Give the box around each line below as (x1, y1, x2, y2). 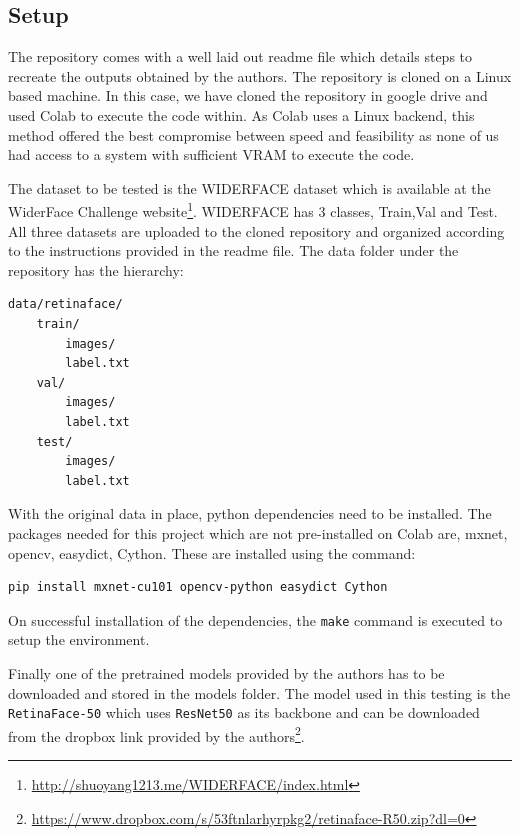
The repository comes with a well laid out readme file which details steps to (8, 46, 473, 67)
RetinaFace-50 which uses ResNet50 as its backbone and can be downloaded (8, 702, 480, 723)
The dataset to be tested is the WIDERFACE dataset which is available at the (8, 177, 491, 198)
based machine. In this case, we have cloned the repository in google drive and (8, 85, 488, 106)
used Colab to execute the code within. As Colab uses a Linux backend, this (8, 104, 475, 125)
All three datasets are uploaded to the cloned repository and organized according (8, 220, 505, 241)
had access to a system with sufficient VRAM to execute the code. (8, 144, 415, 165)
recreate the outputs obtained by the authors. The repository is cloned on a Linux (8, 65, 512, 86)
